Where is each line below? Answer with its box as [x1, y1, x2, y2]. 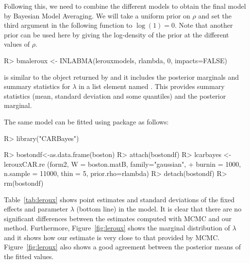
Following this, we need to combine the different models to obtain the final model [4, 1, 246, 11]
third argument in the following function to [4, 20, 133, 30]
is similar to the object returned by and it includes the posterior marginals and [4, 71, 239, 82]
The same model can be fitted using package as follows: [4, 116, 169, 126]
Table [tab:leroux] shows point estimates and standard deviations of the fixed [4, 194, 235, 204]
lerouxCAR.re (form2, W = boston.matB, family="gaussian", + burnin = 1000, [4, 158, 241, 169]
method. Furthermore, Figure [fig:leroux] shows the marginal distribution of [4, 223, 230, 233]
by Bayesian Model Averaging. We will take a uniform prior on [4, 10, 190, 20]
